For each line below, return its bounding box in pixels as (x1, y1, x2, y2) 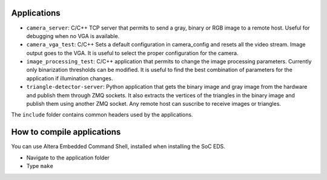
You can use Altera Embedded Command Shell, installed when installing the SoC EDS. (11, 143, 225, 150)
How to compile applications (11, 127, 121, 137)
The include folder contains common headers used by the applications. (11, 111, 193, 118)
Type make (26, 162, 54, 170)
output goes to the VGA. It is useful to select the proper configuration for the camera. (26, 49, 239, 57)
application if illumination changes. (26, 74, 113, 82)
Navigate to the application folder (26, 154, 110, 161)
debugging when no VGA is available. (26, 32, 120, 39)
